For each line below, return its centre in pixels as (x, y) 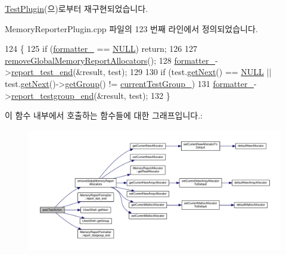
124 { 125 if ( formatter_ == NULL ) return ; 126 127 (101, 49)
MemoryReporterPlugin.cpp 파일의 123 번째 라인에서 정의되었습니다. (131, 28)
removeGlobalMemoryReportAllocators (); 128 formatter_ (110, 60)
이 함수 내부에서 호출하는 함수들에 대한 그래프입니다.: (104, 115)
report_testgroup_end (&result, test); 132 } (91, 95)
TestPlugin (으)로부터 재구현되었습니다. (77, 8)
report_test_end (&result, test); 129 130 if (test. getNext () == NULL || (141, 72)
